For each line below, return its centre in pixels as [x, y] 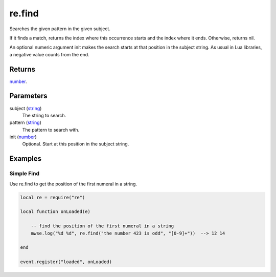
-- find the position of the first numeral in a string [102, 226]
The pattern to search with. [51, 130]
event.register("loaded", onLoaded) [66, 262]
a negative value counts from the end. [49, 54]
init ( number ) [23, 137]
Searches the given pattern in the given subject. [60, 29]
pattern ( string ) [26, 122]
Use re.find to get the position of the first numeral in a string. [73, 184]
